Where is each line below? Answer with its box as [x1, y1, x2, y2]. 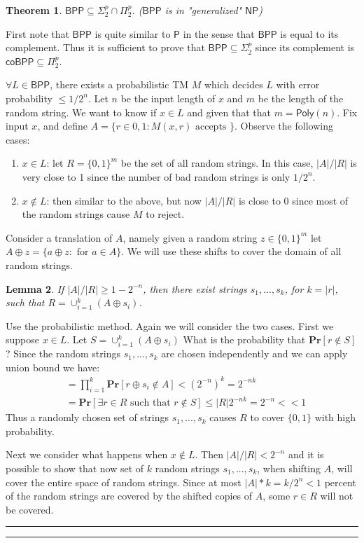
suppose [6, 332, 39, 347]
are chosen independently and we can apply [161, 346, 348, 361]
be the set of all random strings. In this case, [120, 156, 314, 170]
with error [276, 77, 320, 92]
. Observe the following [234, 118, 333, 133]
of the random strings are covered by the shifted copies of [6, 488, 253, 503]
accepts [195, 122, 227, 132]
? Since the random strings [6, 346, 120, 361]
